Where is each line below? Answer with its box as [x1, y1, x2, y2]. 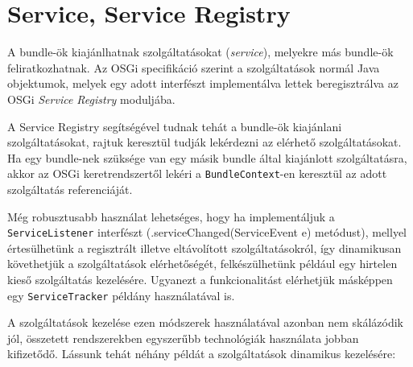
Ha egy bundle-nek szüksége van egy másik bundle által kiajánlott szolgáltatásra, [7, 149, 407, 166]
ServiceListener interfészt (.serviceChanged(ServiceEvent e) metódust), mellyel [7, 224, 407, 241]
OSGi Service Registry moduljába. [7, 90, 176, 107]
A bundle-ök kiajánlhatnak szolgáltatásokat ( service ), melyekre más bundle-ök [7, 43, 394, 60]
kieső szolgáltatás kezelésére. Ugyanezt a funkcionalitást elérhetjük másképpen [7, 270, 393, 287]
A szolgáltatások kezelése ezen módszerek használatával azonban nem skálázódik [7, 314, 403, 331]
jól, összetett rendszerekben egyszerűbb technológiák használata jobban [7, 329, 359, 346]
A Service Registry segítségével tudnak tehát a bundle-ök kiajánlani [7, 118, 342, 134]
